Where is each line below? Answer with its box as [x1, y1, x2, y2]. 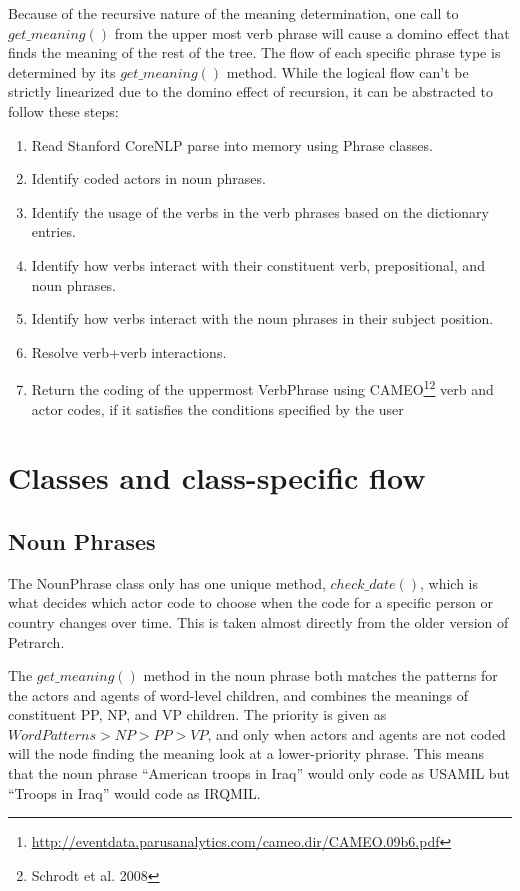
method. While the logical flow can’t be [226, 61, 469, 82]
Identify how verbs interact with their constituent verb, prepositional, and [31, 254, 485, 275]
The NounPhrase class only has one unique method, [8, 572, 326, 593]
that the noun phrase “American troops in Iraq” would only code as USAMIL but [8, 763, 510, 784]
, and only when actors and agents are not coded [207, 723, 506, 744]
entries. [31, 221, 76, 242]
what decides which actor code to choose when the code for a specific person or [8, 592, 493, 613]
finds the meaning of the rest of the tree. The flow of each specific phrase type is [8, 42, 501, 63]
